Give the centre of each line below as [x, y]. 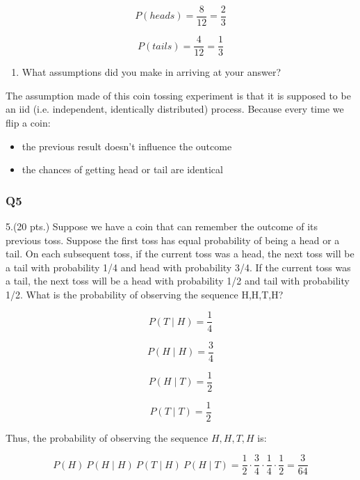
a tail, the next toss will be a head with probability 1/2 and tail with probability [178, 281]
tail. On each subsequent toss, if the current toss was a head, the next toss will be [180, 254]
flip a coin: [28, 122]
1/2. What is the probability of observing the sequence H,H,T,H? [145, 294]
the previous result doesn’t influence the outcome [127, 146]
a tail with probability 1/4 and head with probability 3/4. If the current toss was [178, 267]
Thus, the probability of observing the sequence [107, 437]
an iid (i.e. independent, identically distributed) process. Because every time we [175, 109]
